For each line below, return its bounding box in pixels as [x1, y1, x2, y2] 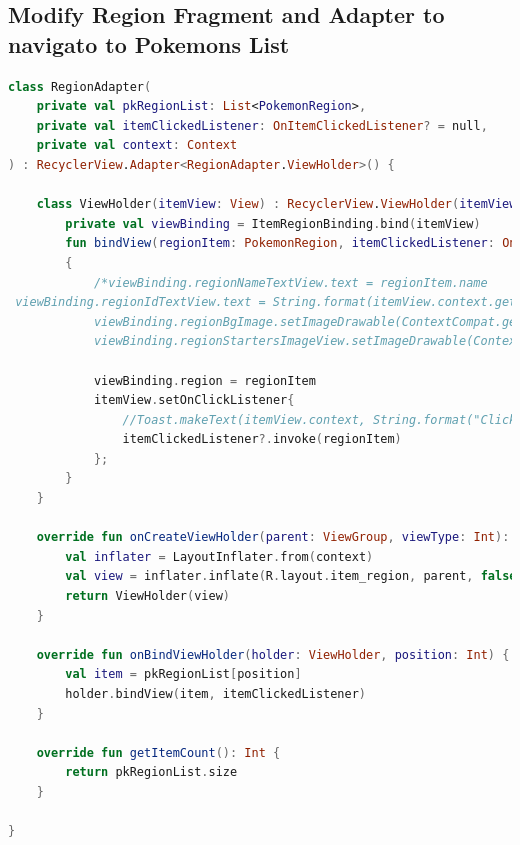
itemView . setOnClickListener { [93, 393, 295, 408]
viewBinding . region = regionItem [93, 373, 316, 388]
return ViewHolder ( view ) [65, 589, 230, 604]
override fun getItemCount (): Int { [36, 745, 281, 760]
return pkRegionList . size [65, 765, 238, 780]
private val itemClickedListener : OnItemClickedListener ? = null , [36, 118, 488, 133]
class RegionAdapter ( [8, 79, 152, 94]
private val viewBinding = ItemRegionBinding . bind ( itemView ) [65, 216, 481, 231]
